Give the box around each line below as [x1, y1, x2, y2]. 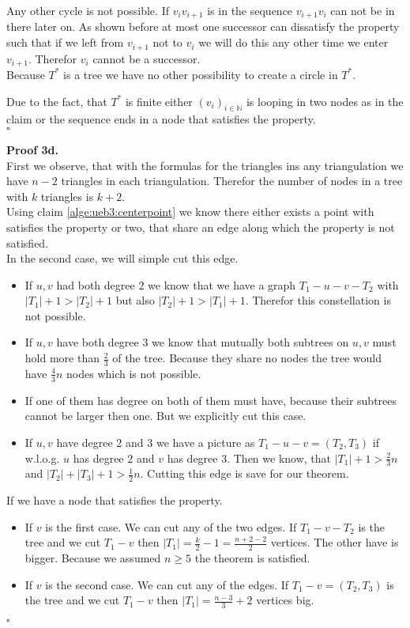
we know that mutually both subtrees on [152, 334, 349, 350]
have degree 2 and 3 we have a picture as [56, 433, 255, 450]
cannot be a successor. [92, 50, 201, 66]
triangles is [40, 187, 94, 204]
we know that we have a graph [148, 276, 296, 293]
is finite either [125, 93, 193, 109]
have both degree [56, 334, 139, 350]
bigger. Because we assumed [24, 550, 161, 566]
